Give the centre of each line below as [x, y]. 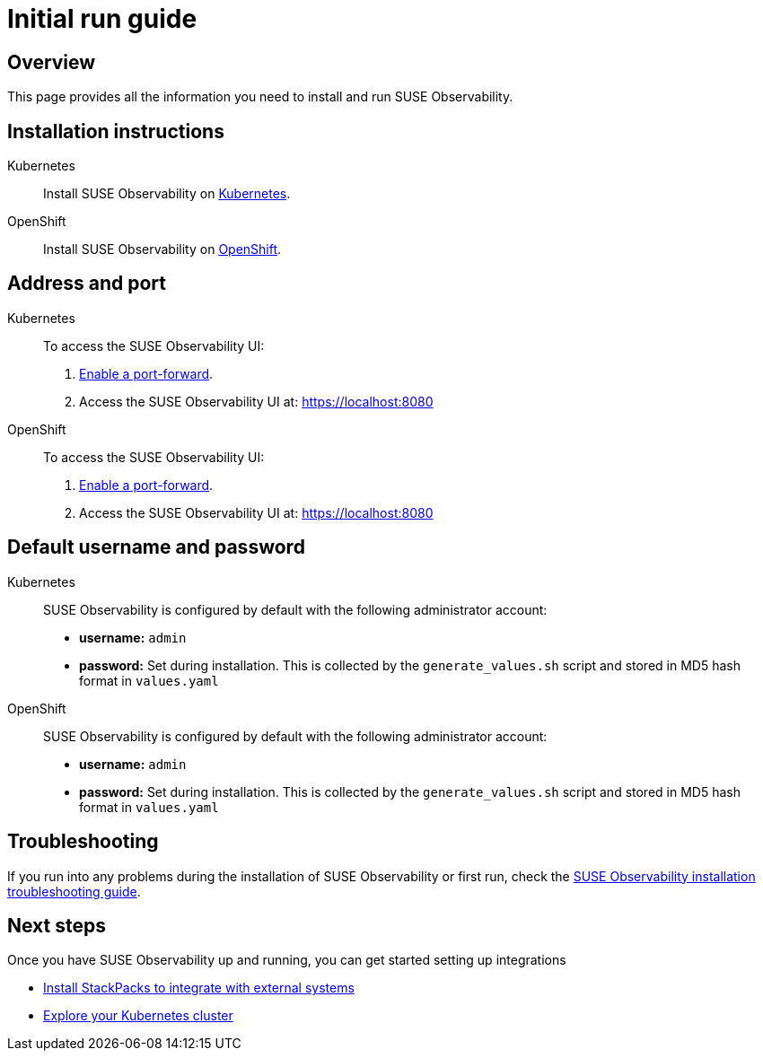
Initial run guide [102, 19]
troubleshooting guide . [74, 891]
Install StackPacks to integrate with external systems [199, 988]
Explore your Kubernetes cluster [138, 1016]
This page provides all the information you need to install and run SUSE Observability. [260, 97]
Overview [52, 62]
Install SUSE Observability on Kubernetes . [167, 194]
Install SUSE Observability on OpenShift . [162, 249]
